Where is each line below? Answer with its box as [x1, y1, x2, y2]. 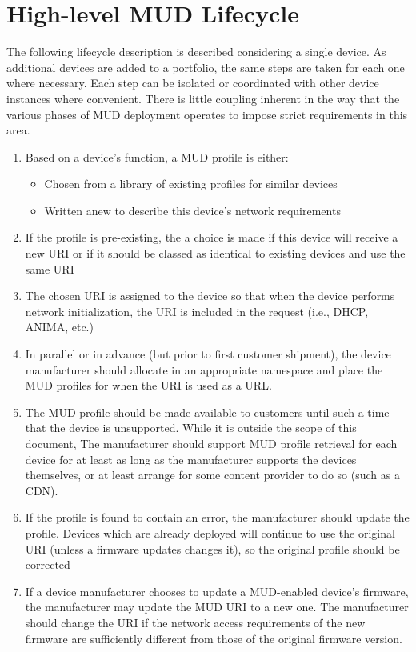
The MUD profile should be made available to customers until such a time [25, 403, 390, 420]
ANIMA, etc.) [25, 318, 94, 335]
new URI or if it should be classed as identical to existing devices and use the [25, 245, 406, 262]
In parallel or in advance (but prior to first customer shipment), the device [25, 346, 391, 362]
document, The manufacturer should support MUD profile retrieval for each [25, 435, 398, 451]
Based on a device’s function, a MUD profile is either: [25, 148, 289, 165]
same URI [25, 260, 74, 277]
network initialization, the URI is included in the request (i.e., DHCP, [25, 302, 369, 319]
